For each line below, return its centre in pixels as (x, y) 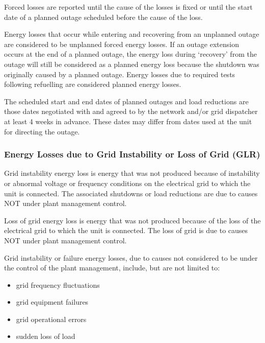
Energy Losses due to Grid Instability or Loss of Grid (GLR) (132, 154)
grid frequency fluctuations (58, 284)
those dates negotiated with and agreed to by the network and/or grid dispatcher (131, 111)
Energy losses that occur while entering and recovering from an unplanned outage (132, 34)
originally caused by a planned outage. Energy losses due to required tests (120, 74)
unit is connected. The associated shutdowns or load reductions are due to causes (131, 193)
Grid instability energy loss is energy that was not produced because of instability (132, 173)
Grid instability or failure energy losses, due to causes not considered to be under (131, 257)
